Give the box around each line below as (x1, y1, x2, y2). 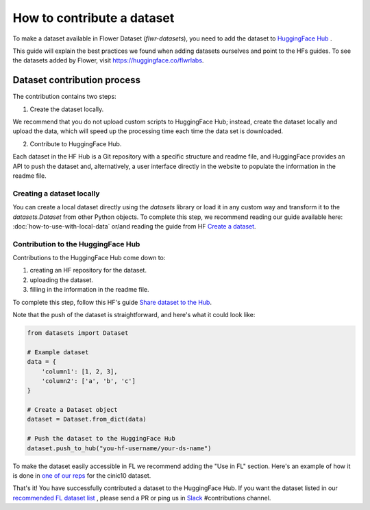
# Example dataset (27, 348, 89, 356)
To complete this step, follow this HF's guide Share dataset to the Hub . (12, 298, 212, 306)
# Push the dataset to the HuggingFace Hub (27, 434, 176, 443)
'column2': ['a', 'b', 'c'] (41, 377, 136, 384)
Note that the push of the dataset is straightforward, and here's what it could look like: (12, 310, 256, 318)
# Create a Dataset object (27, 406, 118, 414)
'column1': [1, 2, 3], (41, 367, 118, 375)
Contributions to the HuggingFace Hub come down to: (12, 254, 166, 262)
